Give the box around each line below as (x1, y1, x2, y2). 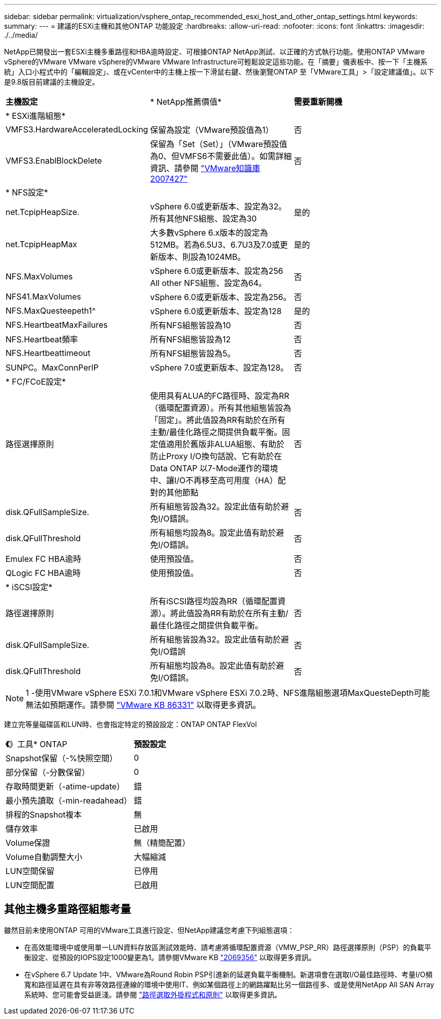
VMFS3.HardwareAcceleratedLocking (6, 124, 149, 134)
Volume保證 (6, 838, 50, 848)
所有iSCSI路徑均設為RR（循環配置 (150, 596, 278, 606)
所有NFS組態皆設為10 (150, 320, 231, 330)
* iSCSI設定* (6, 582, 52, 592)
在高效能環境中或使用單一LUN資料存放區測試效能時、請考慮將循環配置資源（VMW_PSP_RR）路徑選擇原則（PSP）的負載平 (24, 942, 431, 952)
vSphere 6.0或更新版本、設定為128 (150, 306, 282, 316)
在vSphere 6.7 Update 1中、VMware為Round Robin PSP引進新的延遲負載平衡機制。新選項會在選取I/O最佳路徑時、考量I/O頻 (24, 970, 432, 979)
